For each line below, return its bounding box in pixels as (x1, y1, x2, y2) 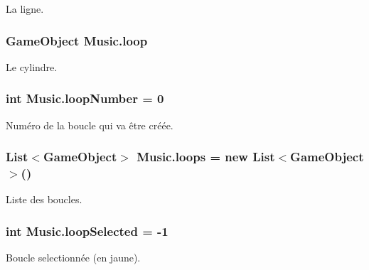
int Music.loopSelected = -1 (6, 222, 169, 239)
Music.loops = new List (137, 148, 275, 166)
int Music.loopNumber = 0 (6, 90, 164, 107)
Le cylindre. (6, 59, 58, 74)
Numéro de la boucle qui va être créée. (6, 117, 173, 132)
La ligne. (6, 1, 44, 16)
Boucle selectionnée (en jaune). (6, 250, 141, 265)
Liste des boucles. (6, 192, 82, 207)
